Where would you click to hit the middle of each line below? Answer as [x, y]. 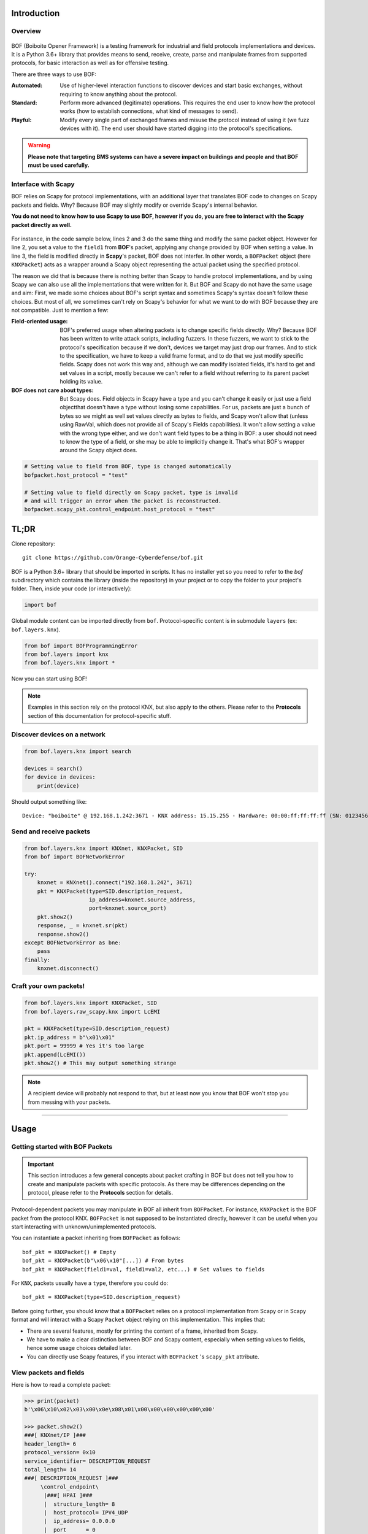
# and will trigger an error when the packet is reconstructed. [123, 501]
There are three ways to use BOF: [54, 74]
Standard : [25, 102]
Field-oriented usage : [40, 322]
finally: [37, 960]
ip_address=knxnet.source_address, [143, 900]
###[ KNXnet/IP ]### [55, 1435]
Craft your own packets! [48, 986]
